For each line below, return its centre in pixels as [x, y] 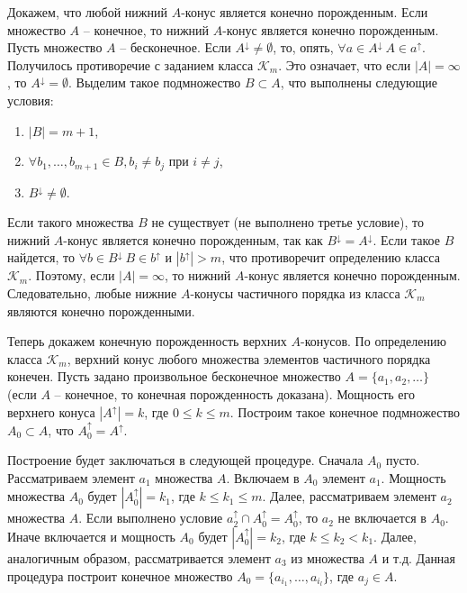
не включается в [382, 518]
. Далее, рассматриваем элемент [349, 496]
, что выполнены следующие [359, 82]
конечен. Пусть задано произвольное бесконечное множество [174, 376]
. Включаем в [263, 477]
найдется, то [41, 257]
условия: [31, 100]
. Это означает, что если [345, 64]
